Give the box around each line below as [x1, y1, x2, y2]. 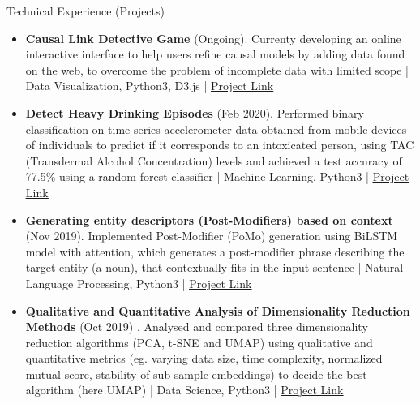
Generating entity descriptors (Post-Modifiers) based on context [25, 211, 393, 228]
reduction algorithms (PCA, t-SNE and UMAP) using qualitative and [25, 333, 373, 350]
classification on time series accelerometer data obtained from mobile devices [25, 120, 407, 137]
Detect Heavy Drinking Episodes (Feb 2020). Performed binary [25, 104, 364, 121]
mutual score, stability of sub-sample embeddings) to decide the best [25, 365, 367, 382]
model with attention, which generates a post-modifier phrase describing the [25, 243, 405, 260]
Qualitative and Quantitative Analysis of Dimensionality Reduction [25, 302, 410, 319]
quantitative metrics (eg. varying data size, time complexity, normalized [25, 350, 383, 367]
